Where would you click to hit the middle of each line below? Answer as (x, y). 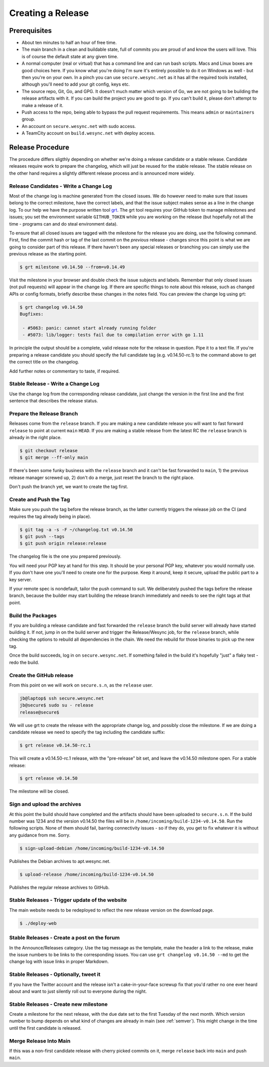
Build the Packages (33, 615)
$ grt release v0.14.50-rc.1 (55, 745)
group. (28, 119)
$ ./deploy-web (38, 923)
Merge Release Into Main (40, 1041)
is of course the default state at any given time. (70, 56)
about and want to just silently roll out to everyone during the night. (78, 991)
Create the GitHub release (41, 675)
